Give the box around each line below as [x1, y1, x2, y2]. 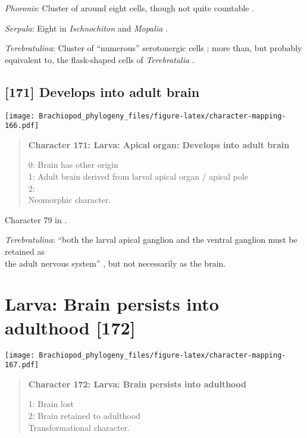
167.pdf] [5, 361, 39, 370]
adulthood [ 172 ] [5, 315, 136, 339]
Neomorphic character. [28, 193, 111, 206]
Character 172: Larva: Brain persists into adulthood [28, 377, 247, 390]
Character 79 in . [5, 213, 67, 226]
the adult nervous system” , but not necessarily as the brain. [5, 256, 226, 269]
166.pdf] [5, 121, 39, 130]
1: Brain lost [28, 398, 74, 410]
